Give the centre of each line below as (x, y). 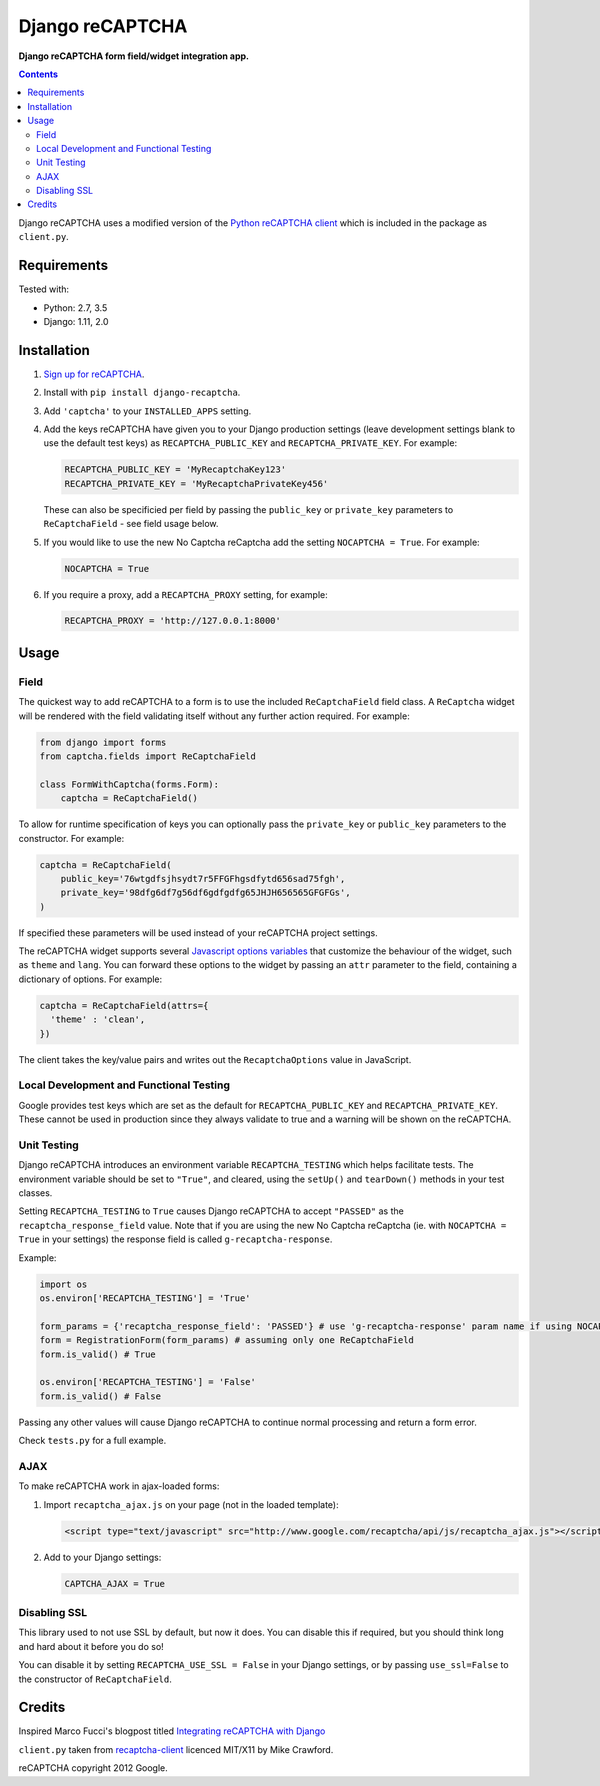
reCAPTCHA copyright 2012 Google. (93, 1768)
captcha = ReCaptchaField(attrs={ (124, 1005)
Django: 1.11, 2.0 (76, 321)
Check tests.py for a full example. (92, 1441)
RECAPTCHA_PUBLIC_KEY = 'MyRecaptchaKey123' (175, 469)
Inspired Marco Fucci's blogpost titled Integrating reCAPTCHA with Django (172, 1731)
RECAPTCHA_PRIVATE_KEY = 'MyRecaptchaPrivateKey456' (196, 483)
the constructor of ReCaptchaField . (95, 1679)
